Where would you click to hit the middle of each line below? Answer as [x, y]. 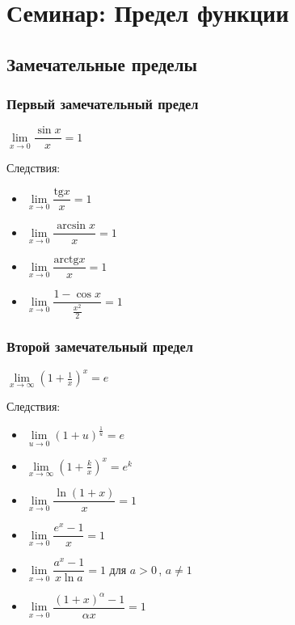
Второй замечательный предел [100, 346]
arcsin [72, 226]
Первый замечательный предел [103, 104]
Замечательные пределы [102, 63]
